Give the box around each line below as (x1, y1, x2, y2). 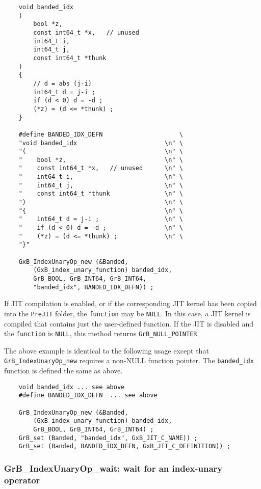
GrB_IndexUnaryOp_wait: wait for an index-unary (4, 461, 223, 474)
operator (4, 473, 40, 486)
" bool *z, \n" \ (18, 156, 183, 164)
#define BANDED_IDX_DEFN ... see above (18, 392, 158, 399)
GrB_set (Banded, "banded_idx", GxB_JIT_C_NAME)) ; (18, 434, 198, 442)
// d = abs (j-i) (33, 79, 92, 87)
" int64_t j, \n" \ (18, 181, 183, 189)
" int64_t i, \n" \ (18, 173, 183, 181)
